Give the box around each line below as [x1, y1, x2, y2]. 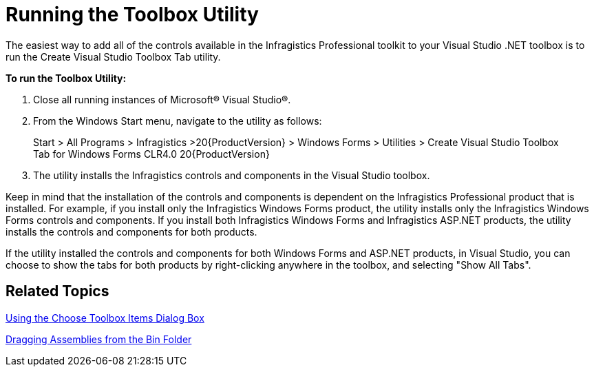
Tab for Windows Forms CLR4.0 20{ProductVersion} [33, 147, 270, 160]
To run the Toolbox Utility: [6, 72, 127, 84]
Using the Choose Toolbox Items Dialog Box [6, 311, 204, 324]
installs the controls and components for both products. [6, 225, 257, 238]
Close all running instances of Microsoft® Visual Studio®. [33, 93, 291, 105]
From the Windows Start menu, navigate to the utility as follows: [33, 114, 322, 127]
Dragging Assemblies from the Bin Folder [6, 333, 192, 345]
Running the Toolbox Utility [6, 3, 259, 26]
